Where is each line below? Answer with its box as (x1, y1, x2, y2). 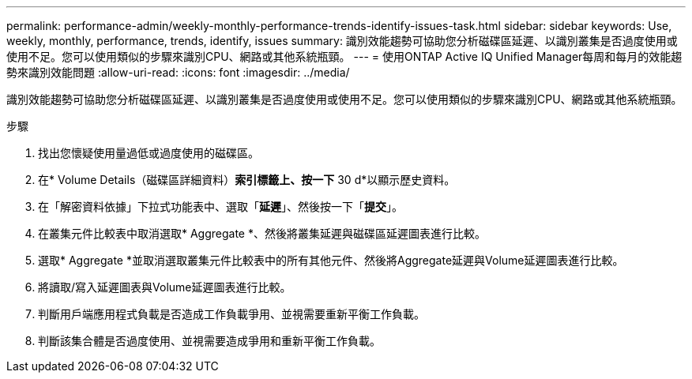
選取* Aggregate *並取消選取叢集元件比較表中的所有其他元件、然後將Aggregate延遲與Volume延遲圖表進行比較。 (38, 253, 624, 267)
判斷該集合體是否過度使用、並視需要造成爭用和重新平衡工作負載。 (38, 334, 381, 347)
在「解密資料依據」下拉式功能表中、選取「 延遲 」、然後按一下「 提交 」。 (38, 200, 403, 213)
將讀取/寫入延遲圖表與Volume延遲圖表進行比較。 (38, 280, 291, 294)
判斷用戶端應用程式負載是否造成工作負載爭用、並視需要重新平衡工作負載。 (38, 307, 425, 321)
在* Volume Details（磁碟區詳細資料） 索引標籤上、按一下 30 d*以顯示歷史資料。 (38, 173, 456, 186)
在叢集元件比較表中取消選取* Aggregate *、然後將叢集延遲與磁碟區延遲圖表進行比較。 (38, 227, 486, 240)
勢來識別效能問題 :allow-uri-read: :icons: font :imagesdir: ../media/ (6, 66, 350, 79)
